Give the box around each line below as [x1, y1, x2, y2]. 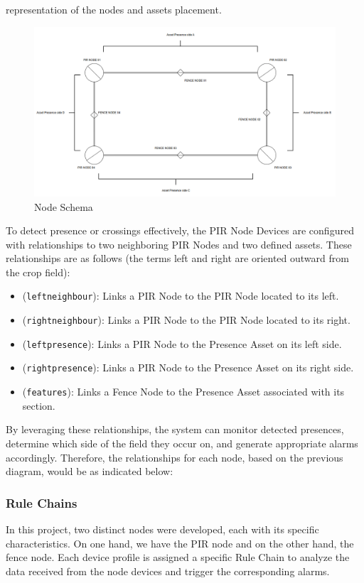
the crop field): [6, 264, 70, 279]
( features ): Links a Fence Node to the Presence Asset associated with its [22, 384, 345, 399]
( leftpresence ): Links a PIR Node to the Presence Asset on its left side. [22, 336, 342, 351]
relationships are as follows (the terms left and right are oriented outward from [6, 251, 349, 266]
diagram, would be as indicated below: [6, 464, 173, 479]
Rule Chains [6, 494, 77, 511]
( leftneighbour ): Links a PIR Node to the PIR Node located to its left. [22, 288, 339, 303]
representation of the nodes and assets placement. [6, 2, 222, 16]
